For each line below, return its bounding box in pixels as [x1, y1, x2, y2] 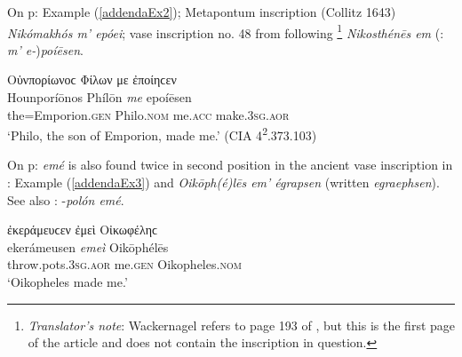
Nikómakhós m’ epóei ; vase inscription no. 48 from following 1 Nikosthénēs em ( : [7, 20, 444, 42]
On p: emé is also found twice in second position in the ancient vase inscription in [7, 155, 453, 174]
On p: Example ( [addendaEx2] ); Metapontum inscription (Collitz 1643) [7, 3, 396, 20]
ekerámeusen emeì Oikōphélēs [7, 237, 169, 256]
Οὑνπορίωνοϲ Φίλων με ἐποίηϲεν [7, 70, 177, 89]
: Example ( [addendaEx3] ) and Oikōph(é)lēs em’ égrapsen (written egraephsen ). [7, 173, 440, 192]
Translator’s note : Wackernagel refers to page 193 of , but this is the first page [28, 315, 456, 334]
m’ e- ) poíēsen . [7, 40, 84, 59]
